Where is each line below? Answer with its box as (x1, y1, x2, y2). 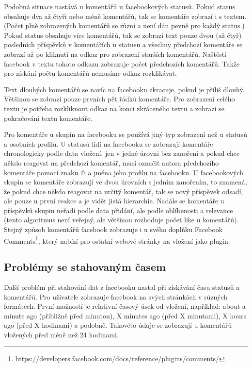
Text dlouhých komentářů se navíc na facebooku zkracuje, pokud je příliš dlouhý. (4, 84, 245, 94)
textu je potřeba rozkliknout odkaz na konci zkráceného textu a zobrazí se (4, 103, 224, 113)
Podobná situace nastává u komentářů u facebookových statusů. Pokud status (4, 1, 235, 11)
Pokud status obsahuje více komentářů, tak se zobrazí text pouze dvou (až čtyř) (4, 30, 242, 40)
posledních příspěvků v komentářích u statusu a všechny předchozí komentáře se (4, 39, 243, 50)
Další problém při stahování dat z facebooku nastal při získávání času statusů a (4, 282, 240, 292)
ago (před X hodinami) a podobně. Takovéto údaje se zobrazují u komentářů (4, 320, 232, 330)
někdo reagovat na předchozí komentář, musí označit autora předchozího (4, 157, 219, 167)
